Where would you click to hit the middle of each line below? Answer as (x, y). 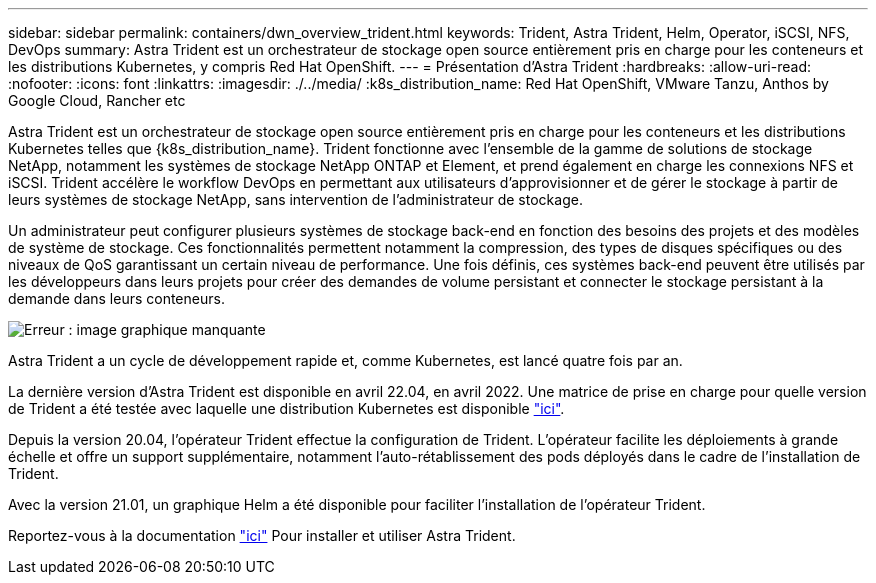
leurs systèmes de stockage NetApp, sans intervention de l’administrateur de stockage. (295, 199)
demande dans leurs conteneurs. (116, 298)
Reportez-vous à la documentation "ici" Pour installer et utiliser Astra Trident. (262, 535)
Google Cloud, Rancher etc (97, 100)
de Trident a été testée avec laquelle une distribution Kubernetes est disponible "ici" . (286, 408)
